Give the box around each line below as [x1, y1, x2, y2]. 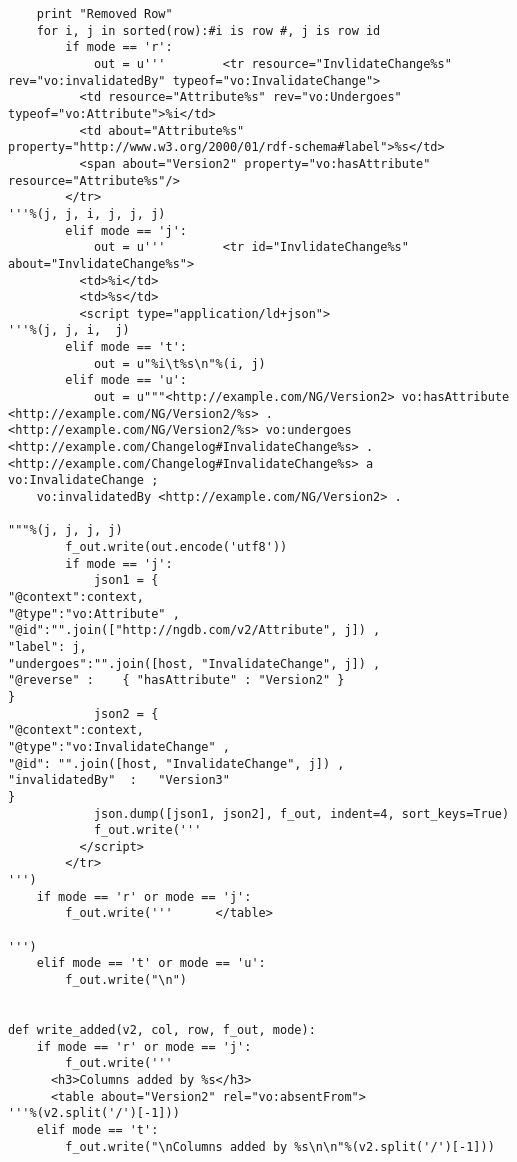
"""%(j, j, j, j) [8, 523, 123, 538]
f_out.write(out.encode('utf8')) [65, 540, 288, 554]
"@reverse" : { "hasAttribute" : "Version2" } [8, 673, 345, 688]
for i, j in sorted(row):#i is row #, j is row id [36, 23, 381, 38]
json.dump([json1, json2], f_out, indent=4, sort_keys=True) [93, 806, 510, 821]
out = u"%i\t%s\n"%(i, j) [93, 356, 266, 371]
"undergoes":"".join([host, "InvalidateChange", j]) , [8, 656, 381, 671]
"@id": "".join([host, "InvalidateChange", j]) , [8, 756, 345, 771]
